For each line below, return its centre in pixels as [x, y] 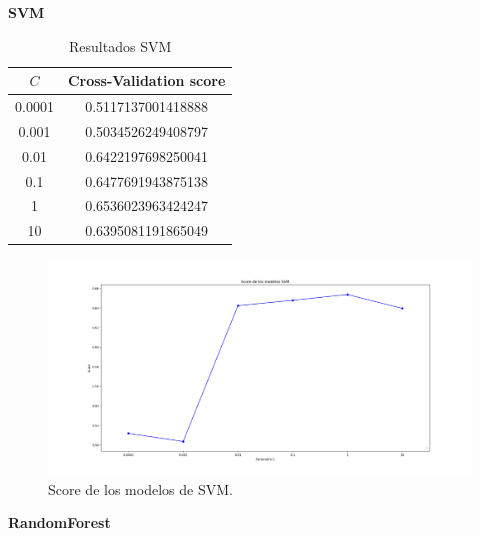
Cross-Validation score [146, 80]
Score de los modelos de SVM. [140, 488]
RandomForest [59, 522]
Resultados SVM [120, 45]
